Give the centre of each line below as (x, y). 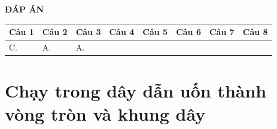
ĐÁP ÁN (25, 9)
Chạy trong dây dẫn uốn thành (136, 91)
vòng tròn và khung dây (105, 114)
